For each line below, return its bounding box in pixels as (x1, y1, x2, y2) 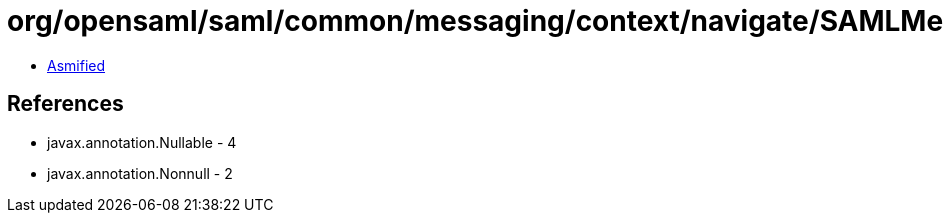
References (7, 91, 124, 117)
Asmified (47, 56, 106, 74)
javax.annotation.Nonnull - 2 (47, 164, 233, 182)
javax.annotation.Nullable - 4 (47, 133, 237, 151)
